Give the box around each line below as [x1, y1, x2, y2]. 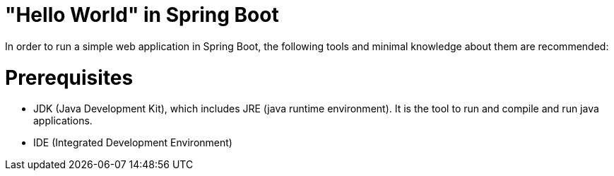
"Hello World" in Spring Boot [5, 3, 279, 27]
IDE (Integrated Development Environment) [33, 136, 232, 149]
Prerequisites [5, 65, 134, 90]
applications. [33, 115, 93, 127]
